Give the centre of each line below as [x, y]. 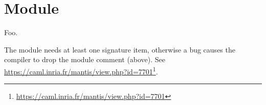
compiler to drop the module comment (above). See [85, 59]
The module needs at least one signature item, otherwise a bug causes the [120, 49]
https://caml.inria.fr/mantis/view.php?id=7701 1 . [81, 70]
